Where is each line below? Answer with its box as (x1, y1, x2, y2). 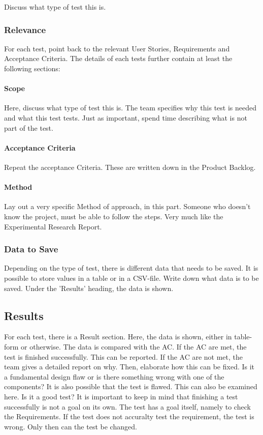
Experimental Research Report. (4, 221, 102, 231)
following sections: (4, 63, 60, 73)
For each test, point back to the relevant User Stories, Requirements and (4, 43, 230, 53)
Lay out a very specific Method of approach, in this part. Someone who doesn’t (4, 201, 251, 212)
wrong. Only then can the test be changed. (4, 421, 137, 431)
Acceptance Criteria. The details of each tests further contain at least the (4, 53, 233, 64)
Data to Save (4, 243, 58, 255)
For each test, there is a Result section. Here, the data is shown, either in (4, 331, 232, 342)
